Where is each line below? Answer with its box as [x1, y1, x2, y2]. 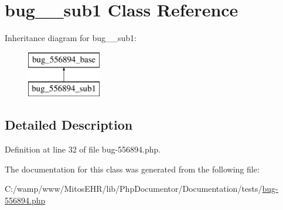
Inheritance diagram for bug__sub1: [5, 32, 137, 44]
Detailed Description [5, 116, 133, 134]
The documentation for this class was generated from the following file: [5, 162, 260, 175]
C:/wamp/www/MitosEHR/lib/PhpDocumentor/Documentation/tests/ [5, 182, 262, 195]
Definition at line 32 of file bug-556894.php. [5, 143, 161, 155]
